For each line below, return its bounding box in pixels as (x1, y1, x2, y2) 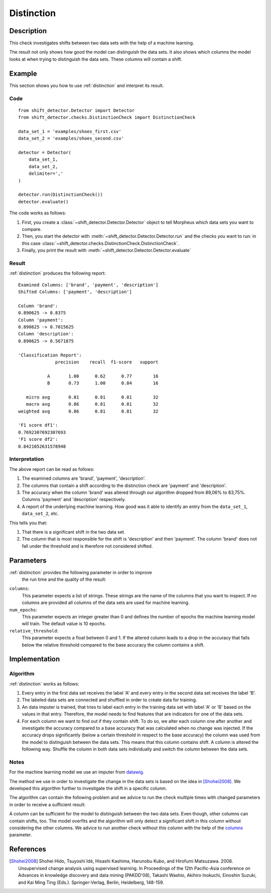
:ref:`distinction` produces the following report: (9, 270, 106, 276)
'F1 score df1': (18, 422, 58, 428)
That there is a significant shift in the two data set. (22, 529, 125, 535)
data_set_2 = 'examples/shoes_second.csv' (18, 136, 124, 142)
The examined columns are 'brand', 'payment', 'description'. (22, 475, 146, 481)
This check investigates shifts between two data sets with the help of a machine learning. (9, 40, 194, 46)
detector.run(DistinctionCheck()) (18, 192, 103, 198)
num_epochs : (9, 606, 38, 612)
